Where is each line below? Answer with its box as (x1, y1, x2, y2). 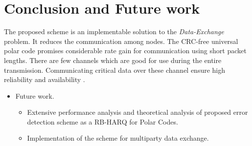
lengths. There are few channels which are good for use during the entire (4, 55, 222, 65)
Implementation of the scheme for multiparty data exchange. (27, 133, 209, 143)
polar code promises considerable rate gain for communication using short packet (4, 45, 247, 56)
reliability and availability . (4, 74, 85, 84)
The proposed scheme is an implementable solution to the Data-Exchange (4, 26, 224, 37)
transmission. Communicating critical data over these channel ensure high (4, 64, 226, 75)
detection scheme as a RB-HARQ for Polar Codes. (27, 116, 178, 126)
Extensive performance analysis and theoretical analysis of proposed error (27, 107, 248, 117)
